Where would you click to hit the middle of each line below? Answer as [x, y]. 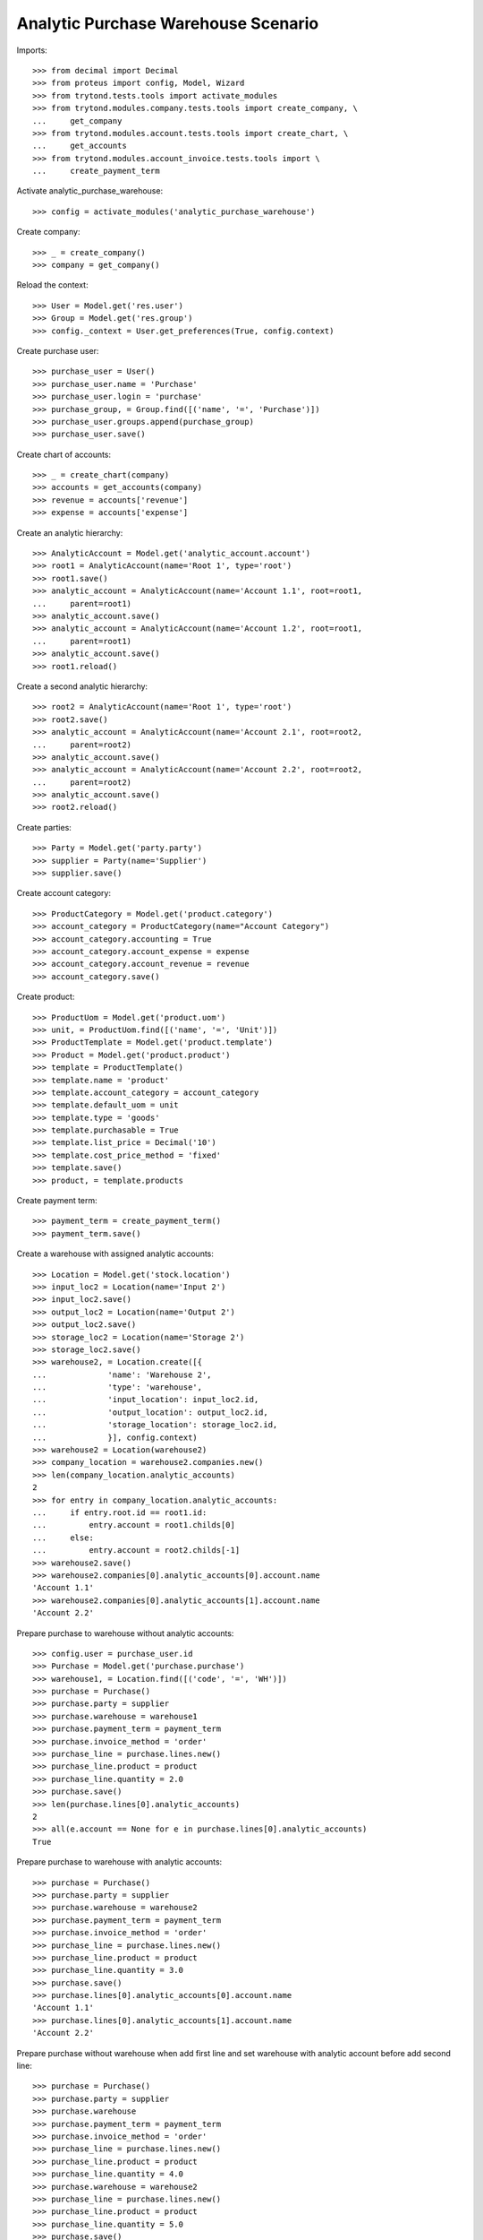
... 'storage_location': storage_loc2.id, [155, 1425]
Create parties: [44, 827]
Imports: [32, 50]
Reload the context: [52, 285]
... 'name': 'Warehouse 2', [122, 1374]
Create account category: [64, 893]
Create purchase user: [58, 350]
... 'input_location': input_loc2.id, [146, 1400]
